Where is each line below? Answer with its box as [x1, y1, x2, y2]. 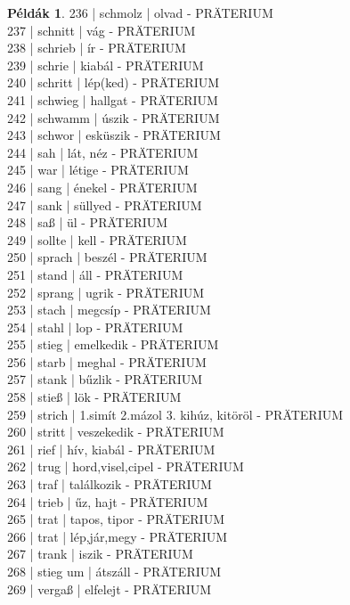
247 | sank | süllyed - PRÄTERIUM [7, 195, 202, 214]
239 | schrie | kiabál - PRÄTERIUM [7, 55, 204, 74]
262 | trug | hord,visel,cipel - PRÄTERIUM [7, 457, 244, 476]
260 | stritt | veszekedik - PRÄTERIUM [7, 422, 224, 441]
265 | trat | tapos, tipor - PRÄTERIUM [7, 510, 225, 528]
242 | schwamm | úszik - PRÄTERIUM [7, 108, 220, 127]
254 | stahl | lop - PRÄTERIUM [7, 317, 183, 336]
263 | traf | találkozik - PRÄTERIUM [7, 475, 212, 494]
